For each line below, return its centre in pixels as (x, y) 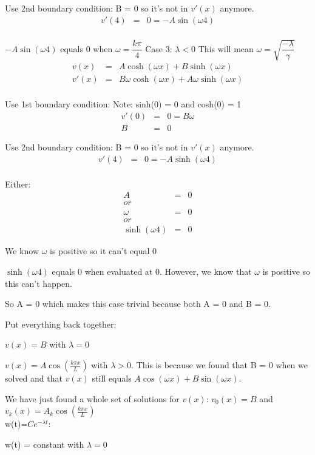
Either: (18, 184)
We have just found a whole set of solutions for (92, 398)
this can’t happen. (39, 283)
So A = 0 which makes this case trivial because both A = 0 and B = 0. (138, 304)
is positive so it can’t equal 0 (103, 251)
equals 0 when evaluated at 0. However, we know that (152, 271)
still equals (112, 378)
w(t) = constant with (45, 444)
